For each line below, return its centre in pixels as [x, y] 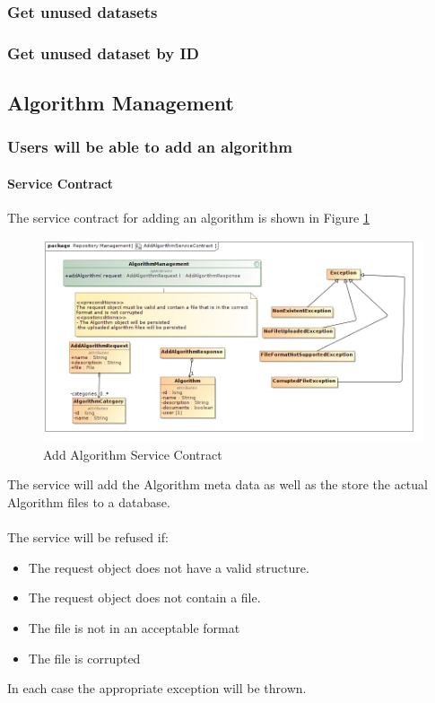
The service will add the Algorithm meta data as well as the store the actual [217, 484]
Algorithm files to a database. [89, 501]
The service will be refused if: [88, 537]
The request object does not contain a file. [144, 598]
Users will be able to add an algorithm [150, 147]
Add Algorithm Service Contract [133, 454]
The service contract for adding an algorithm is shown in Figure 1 [188, 218]
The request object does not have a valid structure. [169, 567]
